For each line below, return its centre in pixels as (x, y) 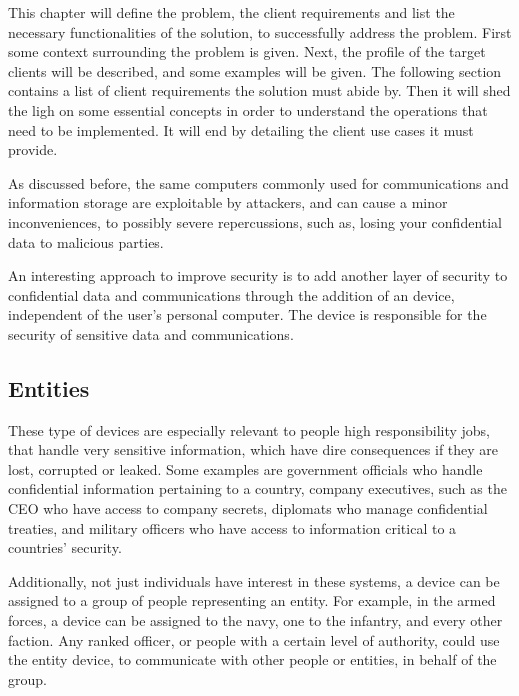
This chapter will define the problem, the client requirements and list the (231, 12)
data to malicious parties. (86, 241)
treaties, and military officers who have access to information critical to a (232, 527)
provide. (33, 149)
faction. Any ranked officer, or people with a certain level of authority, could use (254, 639)
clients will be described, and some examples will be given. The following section (255, 70)
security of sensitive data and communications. (151, 333)
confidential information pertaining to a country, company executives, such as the (257, 488)
